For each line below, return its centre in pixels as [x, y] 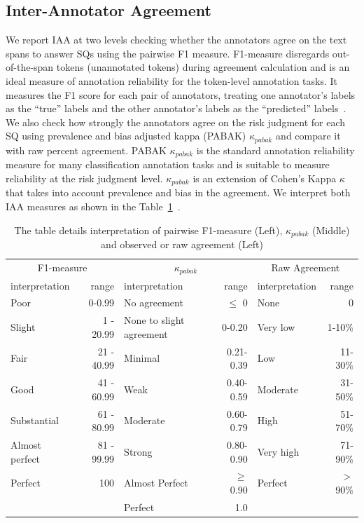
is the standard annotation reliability [275, 150]
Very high [278, 451]
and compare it [308, 136]
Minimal [142, 358]
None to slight [154, 320]
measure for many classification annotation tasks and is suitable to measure [168, 164]
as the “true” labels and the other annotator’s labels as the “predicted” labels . [176, 108]
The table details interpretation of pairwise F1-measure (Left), [148, 230]
